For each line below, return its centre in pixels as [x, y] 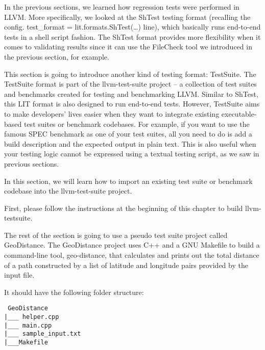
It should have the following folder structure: [74, 292]
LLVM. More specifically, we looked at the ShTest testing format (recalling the [127, 17]
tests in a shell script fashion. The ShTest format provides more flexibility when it [132, 36]
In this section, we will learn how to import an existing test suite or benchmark [128, 181]
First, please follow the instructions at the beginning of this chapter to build [124, 208]
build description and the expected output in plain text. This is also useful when [130, 143]
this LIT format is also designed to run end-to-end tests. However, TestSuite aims [132, 104]
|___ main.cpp [28, 325]
